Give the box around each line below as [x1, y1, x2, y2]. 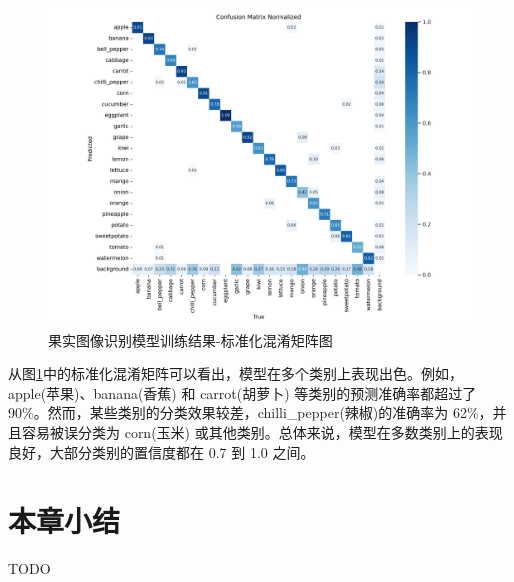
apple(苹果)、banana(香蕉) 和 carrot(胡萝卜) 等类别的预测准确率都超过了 [8, 382, 477, 403]
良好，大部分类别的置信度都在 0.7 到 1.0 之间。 [8, 441, 315, 462]
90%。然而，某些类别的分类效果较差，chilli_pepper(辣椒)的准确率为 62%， [8, 402, 493, 423]
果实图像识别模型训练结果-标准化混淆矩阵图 [48, 329, 333, 350]
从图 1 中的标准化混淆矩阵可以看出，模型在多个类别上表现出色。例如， [8, 363, 463, 384]
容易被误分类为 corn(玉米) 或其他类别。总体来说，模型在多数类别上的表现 [21, 421, 503, 442]
